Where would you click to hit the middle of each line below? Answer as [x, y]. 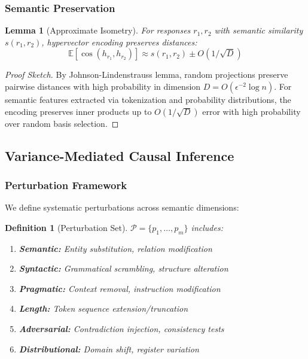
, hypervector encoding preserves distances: [119, 42]
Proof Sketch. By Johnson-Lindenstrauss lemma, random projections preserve [147, 74]
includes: [207, 227]
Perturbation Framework [66, 185]
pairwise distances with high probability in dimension [103, 86]
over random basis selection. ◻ [62, 123]
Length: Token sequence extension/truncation [103, 308]
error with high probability [251, 111]
